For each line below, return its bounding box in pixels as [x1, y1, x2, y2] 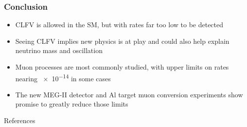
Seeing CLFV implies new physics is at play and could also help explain [15, 36, 229, 46]
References [4, 115, 35, 126]
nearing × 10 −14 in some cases [15, 72, 111, 83]
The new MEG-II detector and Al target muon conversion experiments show [15, 89, 243, 99]
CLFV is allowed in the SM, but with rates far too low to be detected [15, 19, 224, 30]
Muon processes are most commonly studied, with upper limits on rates [15, 62, 229, 72]
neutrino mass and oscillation [15, 45, 103, 55]
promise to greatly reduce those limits [15, 99, 128, 109]
